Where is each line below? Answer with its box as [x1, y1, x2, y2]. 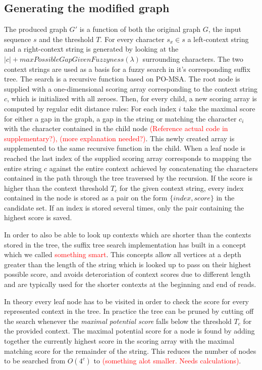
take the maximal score [183, 103, 255, 113]
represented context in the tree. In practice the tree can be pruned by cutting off [4, 306, 254, 316]
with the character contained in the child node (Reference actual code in [4, 123, 228, 134]
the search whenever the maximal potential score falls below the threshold [4, 315, 232, 326]
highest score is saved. [4, 212, 72, 223]
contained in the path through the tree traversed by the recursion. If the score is [4, 173, 253, 183]
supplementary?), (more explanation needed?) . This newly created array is [4, 133, 235, 143]
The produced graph [4, 24, 67, 34]
